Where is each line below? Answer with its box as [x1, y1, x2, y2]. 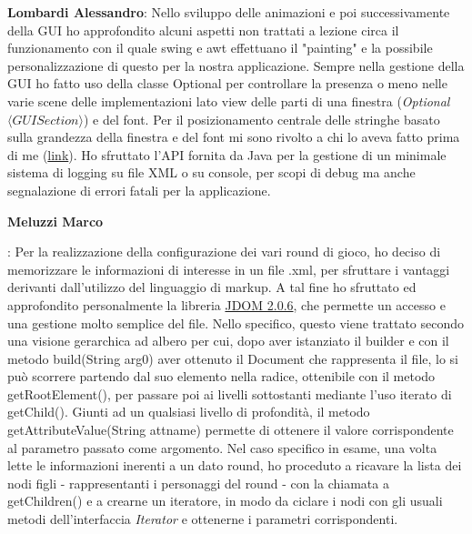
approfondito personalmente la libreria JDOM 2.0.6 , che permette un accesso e [7, 295, 446, 314]
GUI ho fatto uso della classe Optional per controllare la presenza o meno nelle [7, 74, 447, 93]
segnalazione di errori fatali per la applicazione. [7, 180, 271, 199]
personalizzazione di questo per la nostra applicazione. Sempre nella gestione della [7, 55, 465, 75]
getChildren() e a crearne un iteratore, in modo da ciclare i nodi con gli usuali [7, 491, 443, 510]
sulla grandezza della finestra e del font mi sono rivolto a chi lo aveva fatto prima [7, 127, 460, 146]
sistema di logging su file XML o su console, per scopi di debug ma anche [7, 163, 416, 182]
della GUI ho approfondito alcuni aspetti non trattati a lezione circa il [7, 20, 399, 39]
